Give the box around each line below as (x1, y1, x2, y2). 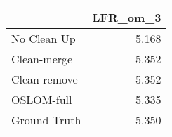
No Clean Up (11, 30, 76, 46)
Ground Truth (11, 112, 81, 128)
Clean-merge (11, 51, 73, 67)
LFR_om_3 (92, 9, 161, 25)
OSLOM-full (11, 91, 72, 107)
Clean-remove (11, 71, 78, 87)
